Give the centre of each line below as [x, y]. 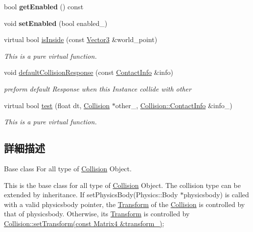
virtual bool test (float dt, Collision [57, 105]
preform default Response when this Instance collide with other [98, 88]
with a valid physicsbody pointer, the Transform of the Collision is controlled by [125, 204]
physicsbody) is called [216, 195]
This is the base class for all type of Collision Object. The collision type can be [122, 185]
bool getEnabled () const [44, 6]
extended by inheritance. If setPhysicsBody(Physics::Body [91, 195]
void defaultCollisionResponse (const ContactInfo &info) [89, 72]
